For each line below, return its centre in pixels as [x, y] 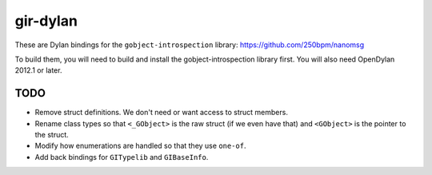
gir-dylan [46, 21]
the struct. [52, 135]
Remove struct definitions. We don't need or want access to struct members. [161, 113]
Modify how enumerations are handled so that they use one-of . [140, 146]
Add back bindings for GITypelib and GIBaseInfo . [122, 157]
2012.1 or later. [38, 70]
